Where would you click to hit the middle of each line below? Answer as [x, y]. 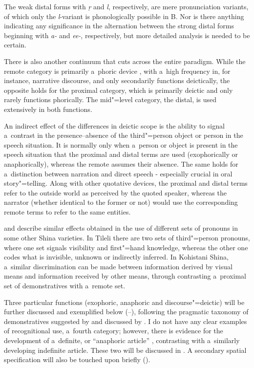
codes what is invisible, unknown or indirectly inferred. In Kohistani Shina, [116, 257]
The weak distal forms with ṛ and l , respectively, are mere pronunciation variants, [126, 6]
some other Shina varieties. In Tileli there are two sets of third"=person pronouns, [127, 238]
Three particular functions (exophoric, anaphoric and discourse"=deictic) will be [124, 302]
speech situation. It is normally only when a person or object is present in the [121, 144]
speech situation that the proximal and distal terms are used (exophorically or [121, 154]
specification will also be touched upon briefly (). [77, 359]
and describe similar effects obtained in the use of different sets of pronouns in [121, 228]
